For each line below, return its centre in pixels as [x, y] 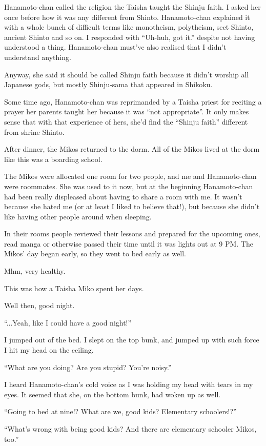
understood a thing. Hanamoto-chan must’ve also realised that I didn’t [115, 47]
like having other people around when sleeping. [78, 216]
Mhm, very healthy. [35, 271]
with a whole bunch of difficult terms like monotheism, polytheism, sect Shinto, [129, 27]
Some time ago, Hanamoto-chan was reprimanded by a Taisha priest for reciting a [133, 101]
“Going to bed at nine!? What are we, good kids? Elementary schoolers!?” [120, 411]
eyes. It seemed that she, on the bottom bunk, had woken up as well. [112, 394]
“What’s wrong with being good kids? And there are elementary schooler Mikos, [130, 429]
